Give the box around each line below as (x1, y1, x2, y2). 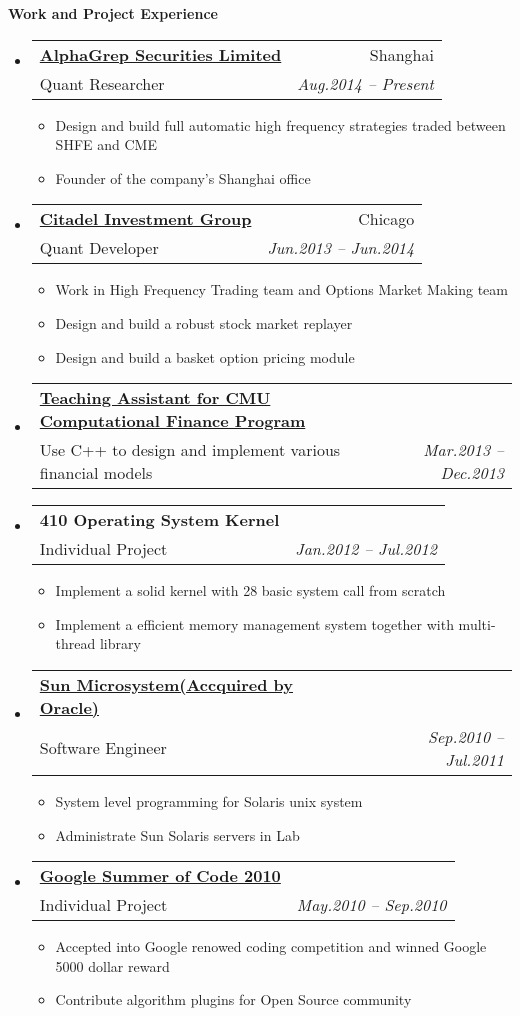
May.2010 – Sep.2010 (296, 893, 447, 917)
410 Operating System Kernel (39, 508, 280, 532)
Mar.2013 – (423, 438, 504, 462)
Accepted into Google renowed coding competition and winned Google (55, 936, 487, 957)
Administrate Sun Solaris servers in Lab (55, 824, 300, 845)
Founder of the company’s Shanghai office (55, 167, 311, 188)
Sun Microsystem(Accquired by (39, 672, 294, 696)
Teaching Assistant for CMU (39, 386, 271, 410)
